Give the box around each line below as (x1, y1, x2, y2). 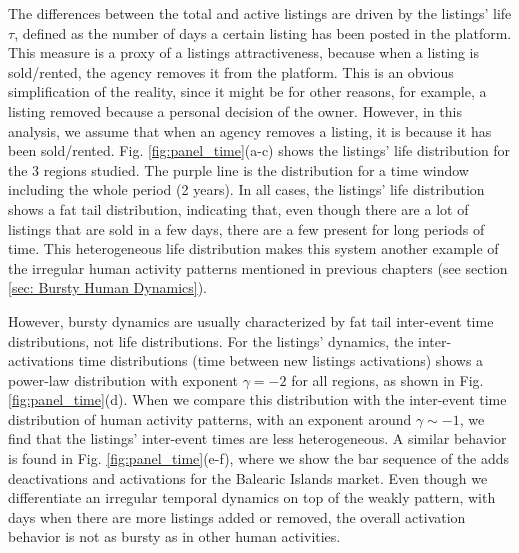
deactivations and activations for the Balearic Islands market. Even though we (8, 467, 488, 488)
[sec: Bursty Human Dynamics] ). (8, 277, 207, 298)
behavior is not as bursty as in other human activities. (8, 526, 341, 547)
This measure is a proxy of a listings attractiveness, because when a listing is (8, 42, 480, 63)
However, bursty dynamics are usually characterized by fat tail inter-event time (8, 310, 494, 331)
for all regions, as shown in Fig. (291, 369, 484, 390)
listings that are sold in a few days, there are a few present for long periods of (8, 218, 485, 239)
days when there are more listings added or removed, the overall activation (8, 506, 466, 527)
